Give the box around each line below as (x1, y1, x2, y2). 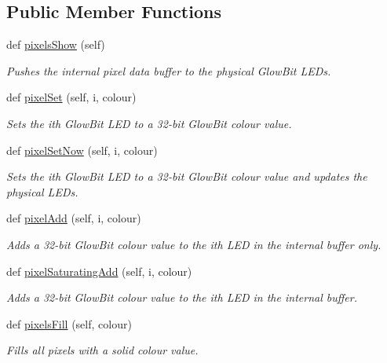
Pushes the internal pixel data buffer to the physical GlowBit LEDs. (6, 62, 331, 79)
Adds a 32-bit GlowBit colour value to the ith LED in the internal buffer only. (6, 236, 382, 252)
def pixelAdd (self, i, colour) (6, 210, 141, 226)
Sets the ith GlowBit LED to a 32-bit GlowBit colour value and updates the (6, 168, 367, 185)
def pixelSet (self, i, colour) (6, 89, 137, 105)
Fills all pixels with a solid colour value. (6, 342, 199, 358)
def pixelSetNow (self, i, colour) (6, 141, 158, 158)
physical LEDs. (6, 183, 78, 200)
